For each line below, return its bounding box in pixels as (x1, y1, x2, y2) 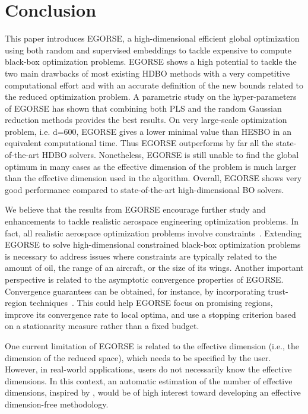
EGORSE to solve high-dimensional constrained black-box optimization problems (5, 238, 301, 251)
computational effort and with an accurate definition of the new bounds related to (5, 78, 304, 91)
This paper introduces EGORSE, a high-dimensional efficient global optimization (5, 32, 300, 45)
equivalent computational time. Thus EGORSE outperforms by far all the (5, 137, 274, 149)
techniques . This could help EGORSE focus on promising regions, (30, 296, 273, 309)
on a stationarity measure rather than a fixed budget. (5, 320, 199, 332)
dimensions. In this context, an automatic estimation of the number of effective (5, 374, 293, 387)
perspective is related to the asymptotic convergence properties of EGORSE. (5, 273, 284, 285)
